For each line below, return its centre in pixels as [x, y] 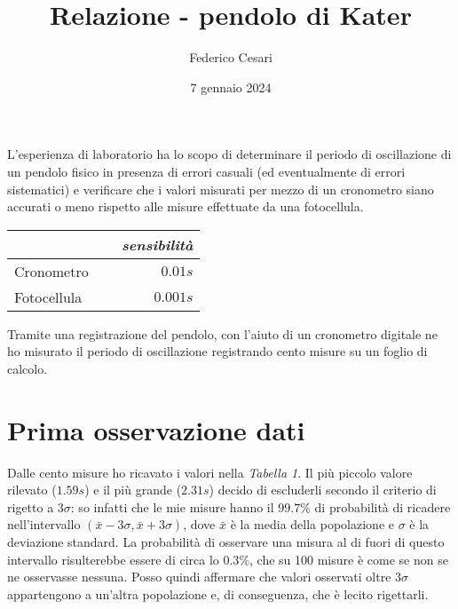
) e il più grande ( [133, 490]
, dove [199, 524]
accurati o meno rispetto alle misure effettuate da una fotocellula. [186, 206]
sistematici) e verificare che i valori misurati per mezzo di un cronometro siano [221, 189]
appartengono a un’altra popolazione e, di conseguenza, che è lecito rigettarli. [218, 593]
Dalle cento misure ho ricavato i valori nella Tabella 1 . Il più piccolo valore [210, 472]
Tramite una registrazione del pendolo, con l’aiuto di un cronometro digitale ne [222, 333]
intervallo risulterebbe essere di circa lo [113, 559]
